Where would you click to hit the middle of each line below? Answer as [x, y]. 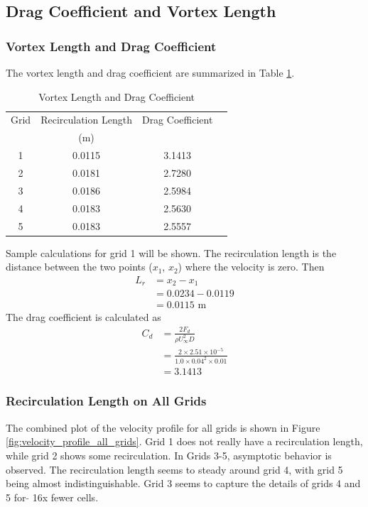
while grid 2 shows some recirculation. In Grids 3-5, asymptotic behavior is [169, 455]
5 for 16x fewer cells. [52, 497]
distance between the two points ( [79, 267]
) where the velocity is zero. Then [251, 267]
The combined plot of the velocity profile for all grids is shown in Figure [163, 427]
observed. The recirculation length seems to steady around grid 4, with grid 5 [174, 469]
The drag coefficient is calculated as [83, 317]
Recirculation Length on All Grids [106, 401]
